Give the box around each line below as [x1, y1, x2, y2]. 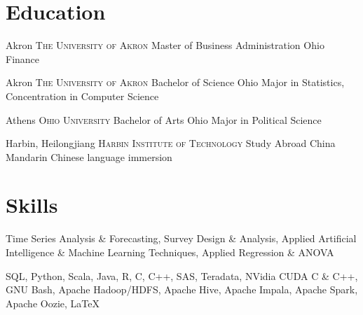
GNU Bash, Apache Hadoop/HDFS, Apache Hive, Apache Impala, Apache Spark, [6, 282, 358, 297]
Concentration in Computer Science [6, 88, 159, 103]
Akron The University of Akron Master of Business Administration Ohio [6, 38, 324, 52]
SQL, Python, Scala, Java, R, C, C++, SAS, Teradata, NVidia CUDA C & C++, [6, 268, 358, 283]
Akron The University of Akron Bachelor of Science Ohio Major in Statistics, [6, 75, 345, 90]
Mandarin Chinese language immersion [6, 149, 172, 164]
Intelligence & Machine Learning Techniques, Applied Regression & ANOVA [6, 245, 334, 259]
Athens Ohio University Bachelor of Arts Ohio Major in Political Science [6, 112, 322, 127]
